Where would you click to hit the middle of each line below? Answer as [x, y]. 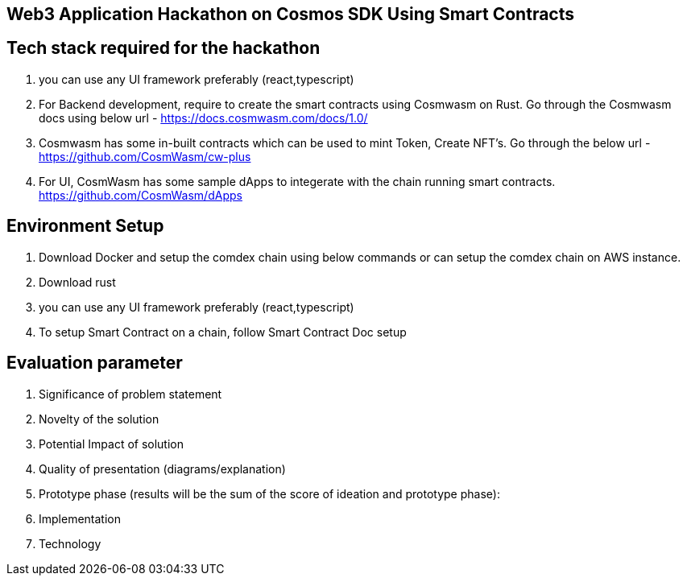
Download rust [77, 282]
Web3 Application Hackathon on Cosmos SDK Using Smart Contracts [290, 14]
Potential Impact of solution [112, 444]
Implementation [80, 518]
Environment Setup [85, 226]
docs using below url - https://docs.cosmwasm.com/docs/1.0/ [203, 118]
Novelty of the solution [99, 419]
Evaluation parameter [95, 363]
